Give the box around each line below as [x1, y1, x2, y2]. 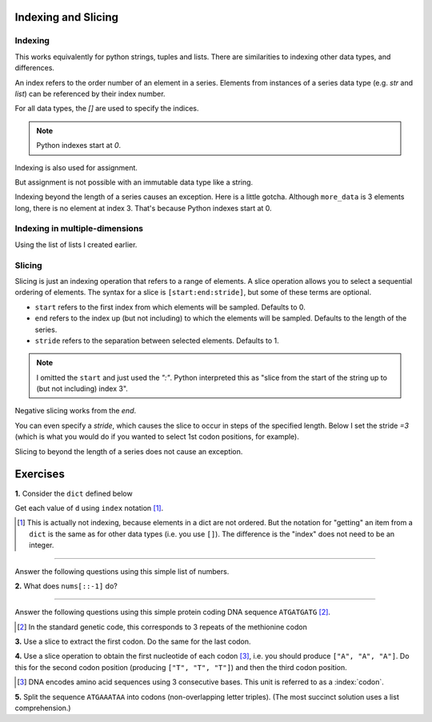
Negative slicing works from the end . [14, 406, 137, 416]
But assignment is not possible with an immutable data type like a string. [14, 177, 254, 187]
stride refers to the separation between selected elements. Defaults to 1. [34, 336, 279, 345]
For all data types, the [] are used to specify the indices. [14, 104, 199, 114]
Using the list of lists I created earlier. [14, 240, 138, 249]
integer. [29, 541, 54, 550]
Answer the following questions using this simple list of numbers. [14, 566, 230, 576]
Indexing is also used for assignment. [14, 162, 138, 172]
